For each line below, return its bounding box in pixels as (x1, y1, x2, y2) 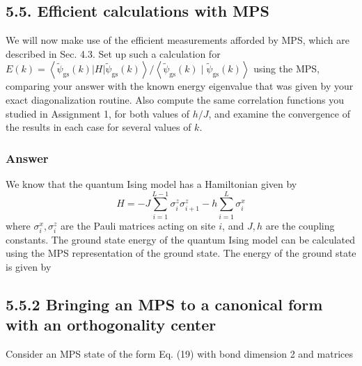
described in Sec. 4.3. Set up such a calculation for (6, 46, 221, 61)
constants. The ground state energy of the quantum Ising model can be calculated (6, 232, 356, 246)
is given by (6, 260, 52, 274)
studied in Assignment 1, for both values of (6, 106, 190, 120)
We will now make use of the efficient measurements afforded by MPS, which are (6, 33, 349, 47)
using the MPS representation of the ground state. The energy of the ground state (6, 246, 356, 260)
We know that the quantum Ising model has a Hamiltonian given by (6, 176, 297, 191)
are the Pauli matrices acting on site (61, 218, 216, 232)
